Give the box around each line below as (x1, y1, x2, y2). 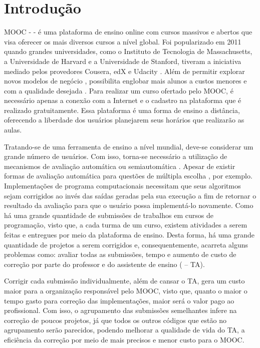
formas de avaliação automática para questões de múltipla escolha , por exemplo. (4, 170, 252, 181)
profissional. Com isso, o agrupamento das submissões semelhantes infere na (4, 305, 237, 315)
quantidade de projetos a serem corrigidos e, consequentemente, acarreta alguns (4, 239, 248, 249)
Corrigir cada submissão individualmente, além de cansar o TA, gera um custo (4, 275, 245, 286)
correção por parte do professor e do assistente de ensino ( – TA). (4, 258, 205, 269)
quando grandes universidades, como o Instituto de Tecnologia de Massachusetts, (4, 46, 252, 56)
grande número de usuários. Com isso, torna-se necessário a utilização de (4, 151, 227, 161)
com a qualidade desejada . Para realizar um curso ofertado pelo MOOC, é (4, 85, 233, 95)
